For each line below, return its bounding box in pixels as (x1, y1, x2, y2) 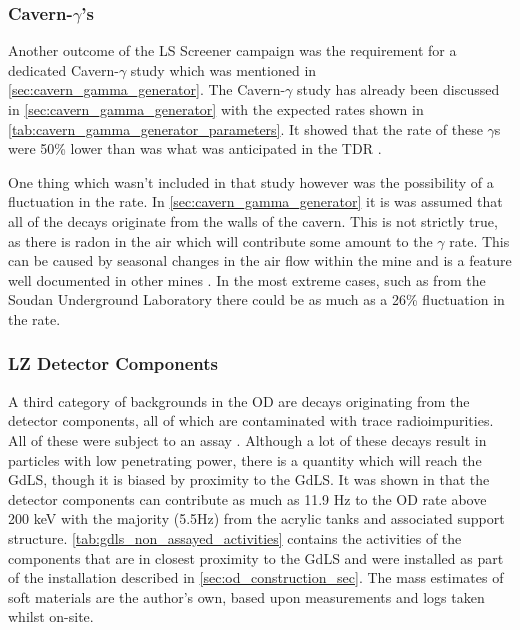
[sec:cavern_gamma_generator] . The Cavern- (8, 79, 286, 100)
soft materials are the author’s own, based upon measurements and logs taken (8, 586, 485, 607)
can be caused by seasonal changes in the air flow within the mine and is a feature (8, 250, 512, 271)
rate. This (449, 230, 510, 251)
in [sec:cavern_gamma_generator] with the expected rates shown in (8, 99, 424, 119)
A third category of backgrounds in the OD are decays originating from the (8, 390, 470, 411)
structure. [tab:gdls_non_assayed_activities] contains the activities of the (8, 527, 462, 548)
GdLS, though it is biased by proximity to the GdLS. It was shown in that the (8, 469, 490, 490)
